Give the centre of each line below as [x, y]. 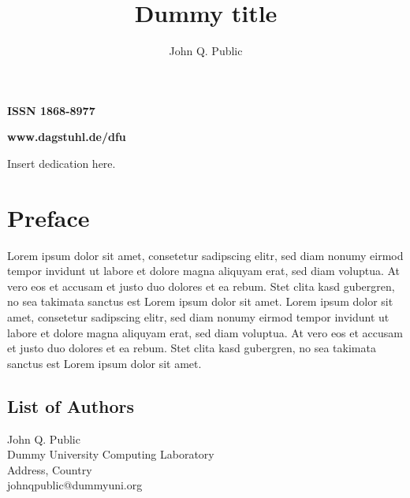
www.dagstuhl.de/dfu [67, 137]
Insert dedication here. [61, 163]
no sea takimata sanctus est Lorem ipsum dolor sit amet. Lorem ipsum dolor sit [200, 301]
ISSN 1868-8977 [51, 110]
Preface [48, 217]
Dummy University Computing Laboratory [111, 454]
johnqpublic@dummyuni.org [75, 485]
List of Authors [71, 405]
